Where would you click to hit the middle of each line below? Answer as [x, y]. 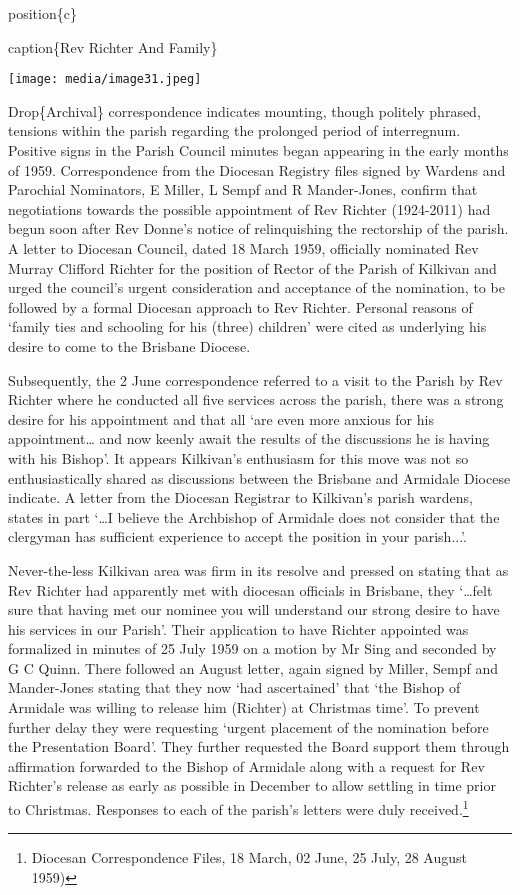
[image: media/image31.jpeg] [105, 79]
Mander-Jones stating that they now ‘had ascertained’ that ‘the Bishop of [234, 687]
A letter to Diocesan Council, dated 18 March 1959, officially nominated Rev [243, 248]
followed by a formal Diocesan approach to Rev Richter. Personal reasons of [240, 306]
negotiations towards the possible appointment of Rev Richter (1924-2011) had [249, 208]
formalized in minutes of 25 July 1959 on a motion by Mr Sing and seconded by [252, 648]
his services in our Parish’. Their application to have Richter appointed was [238, 628]
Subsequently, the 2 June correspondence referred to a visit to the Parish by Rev [255, 379]
